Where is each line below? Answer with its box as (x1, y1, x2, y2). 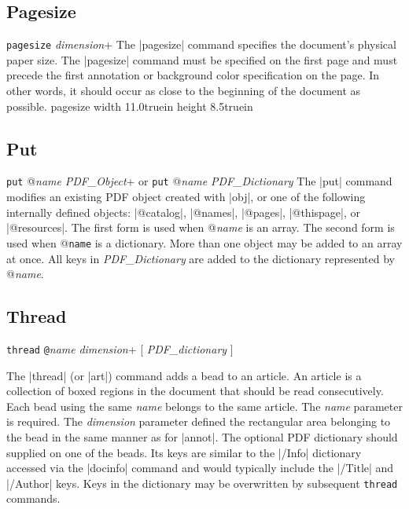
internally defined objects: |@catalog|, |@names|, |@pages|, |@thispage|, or (6, 203, 360, 220)
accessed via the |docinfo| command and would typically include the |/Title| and (6, 460, 394, 476)
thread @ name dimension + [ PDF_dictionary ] (6, 340, 234, 357)
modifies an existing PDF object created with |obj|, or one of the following (6, 189, 366, 205)
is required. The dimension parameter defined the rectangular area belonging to (6, 413, 391, 430)
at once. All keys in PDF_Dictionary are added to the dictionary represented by (6, 250, 395, 266)
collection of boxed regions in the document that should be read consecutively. (6, 383, 384, 399)
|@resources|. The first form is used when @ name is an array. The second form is (6, 219, 395, 236)
